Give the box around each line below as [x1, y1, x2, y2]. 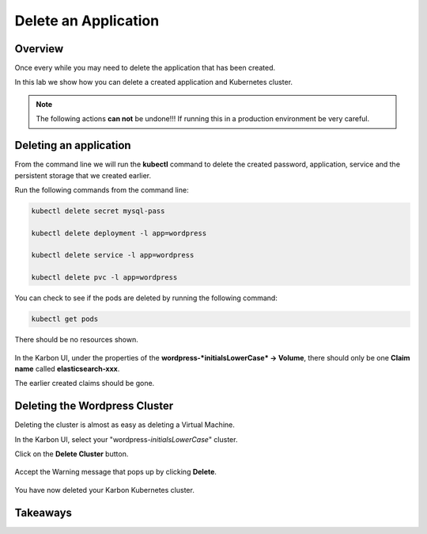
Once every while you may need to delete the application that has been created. [14, 63, 276, 73]
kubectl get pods [31, 315, 99, 324]
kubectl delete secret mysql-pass [31, 206, 165, 216]
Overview [14, 42, 64, 55]
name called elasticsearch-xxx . [14, 364, 120, 373]
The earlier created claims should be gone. [14, 379, 155, 388]
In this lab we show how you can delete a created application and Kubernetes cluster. [14, 78, 293, 87]
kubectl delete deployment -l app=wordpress [31, 228, 207, 238]
